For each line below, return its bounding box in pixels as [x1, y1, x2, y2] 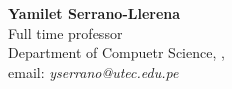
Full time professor [8, 22, 123, 43]
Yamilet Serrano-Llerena [8, 3, 181, 23]
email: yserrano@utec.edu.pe [8, 61, 179, 82]
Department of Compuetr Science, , [8, 42, 225, 63]
